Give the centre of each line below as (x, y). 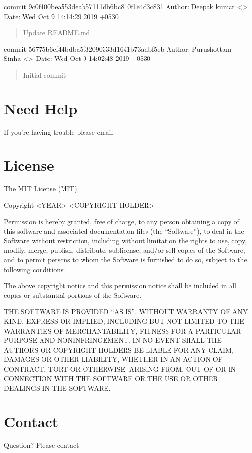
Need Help (41, 108)
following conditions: (35, 269)
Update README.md (57, 32)
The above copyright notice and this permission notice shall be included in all (120, 286)
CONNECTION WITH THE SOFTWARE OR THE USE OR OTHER (111, 378)
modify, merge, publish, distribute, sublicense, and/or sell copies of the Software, (125, 250)
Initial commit (45, 74)
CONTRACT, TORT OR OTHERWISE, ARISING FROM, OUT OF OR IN (120, 368)
